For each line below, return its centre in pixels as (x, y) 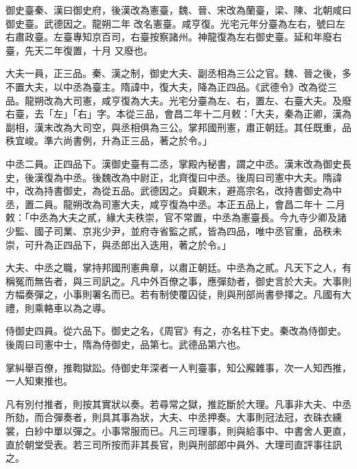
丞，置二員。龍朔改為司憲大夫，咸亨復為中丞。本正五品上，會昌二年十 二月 (175, 204)
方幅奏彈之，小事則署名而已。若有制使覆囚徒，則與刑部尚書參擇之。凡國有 (174, 294)
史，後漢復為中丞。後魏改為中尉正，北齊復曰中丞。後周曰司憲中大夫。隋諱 (174, 177)
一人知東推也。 (39, 381)
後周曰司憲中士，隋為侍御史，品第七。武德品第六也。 (126, 344)
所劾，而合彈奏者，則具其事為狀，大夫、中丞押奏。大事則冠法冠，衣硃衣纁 (174, 417)
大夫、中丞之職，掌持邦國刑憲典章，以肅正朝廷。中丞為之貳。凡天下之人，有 (178, 267)
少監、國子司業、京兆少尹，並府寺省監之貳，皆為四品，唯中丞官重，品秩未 (174, 230)
